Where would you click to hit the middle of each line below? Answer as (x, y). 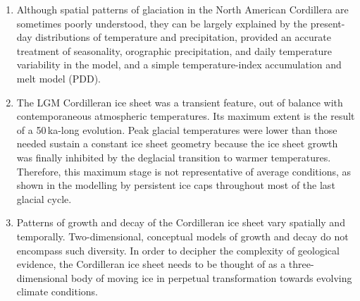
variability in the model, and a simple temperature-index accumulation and (179, 64)
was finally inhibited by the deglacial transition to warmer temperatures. (174, 157)
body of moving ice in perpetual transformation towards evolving (211, 277)
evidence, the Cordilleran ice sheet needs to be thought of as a (151, 264)
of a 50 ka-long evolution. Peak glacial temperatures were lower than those (177, 129)
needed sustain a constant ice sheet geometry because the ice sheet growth (177, 143)
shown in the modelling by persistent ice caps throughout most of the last (176, 185)
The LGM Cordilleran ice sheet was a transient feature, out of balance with (180, 102)
